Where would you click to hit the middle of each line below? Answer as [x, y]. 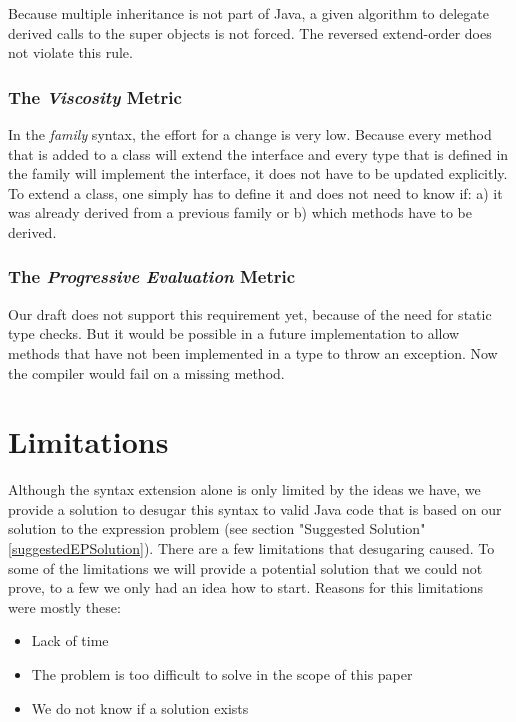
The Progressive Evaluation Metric [152, 276]
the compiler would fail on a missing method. [146, 372]
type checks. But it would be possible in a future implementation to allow [234, 333]
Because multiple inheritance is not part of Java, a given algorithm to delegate [248, 13]
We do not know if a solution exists [140, 707]
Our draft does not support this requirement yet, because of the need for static [250, 313]
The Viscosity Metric [95, 96]
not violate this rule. [70, 52]
